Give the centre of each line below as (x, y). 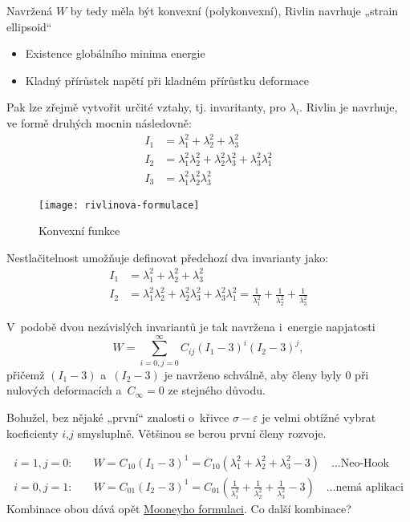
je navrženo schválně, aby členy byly (253, 374)
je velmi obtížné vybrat (319, 417)
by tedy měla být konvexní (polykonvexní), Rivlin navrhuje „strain (234, 10)
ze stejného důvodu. (217, 390)
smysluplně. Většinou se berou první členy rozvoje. (202, 433)
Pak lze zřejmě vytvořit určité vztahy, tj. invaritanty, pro (146, 107)
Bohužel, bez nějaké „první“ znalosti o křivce (118, 417)
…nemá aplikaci (365, 487)
